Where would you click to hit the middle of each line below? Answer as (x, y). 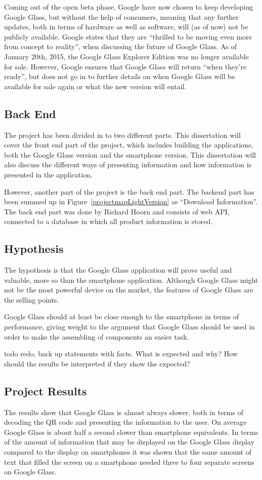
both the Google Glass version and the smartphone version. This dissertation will (130, 154)
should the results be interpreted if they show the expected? (97, 363)
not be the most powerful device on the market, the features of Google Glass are (129, 290)
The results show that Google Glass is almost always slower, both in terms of (124, 412)
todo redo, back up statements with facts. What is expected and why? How (121, 354)
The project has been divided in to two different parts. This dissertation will (122, 135)
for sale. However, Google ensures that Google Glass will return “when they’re (125, 66)
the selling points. (32, 299)
